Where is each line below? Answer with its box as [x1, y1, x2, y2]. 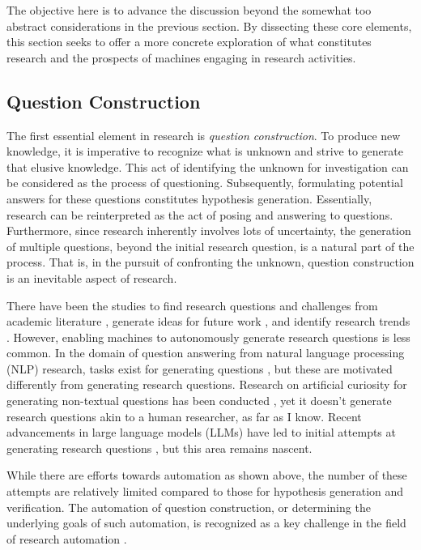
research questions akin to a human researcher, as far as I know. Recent [6, 407, 362, 424]
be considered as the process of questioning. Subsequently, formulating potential [6, 174, 403, 191]
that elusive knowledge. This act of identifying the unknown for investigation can [6, 158, 409, 175]
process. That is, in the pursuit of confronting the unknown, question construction [6, 254, 415, 271]
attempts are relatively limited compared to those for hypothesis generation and [6, 483, 404, 500]
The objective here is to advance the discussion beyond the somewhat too [6, 2, 372, 18]
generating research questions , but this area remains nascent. [6, 439, 313, 456]
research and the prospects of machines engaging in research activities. [6, 49, 356, 66]
